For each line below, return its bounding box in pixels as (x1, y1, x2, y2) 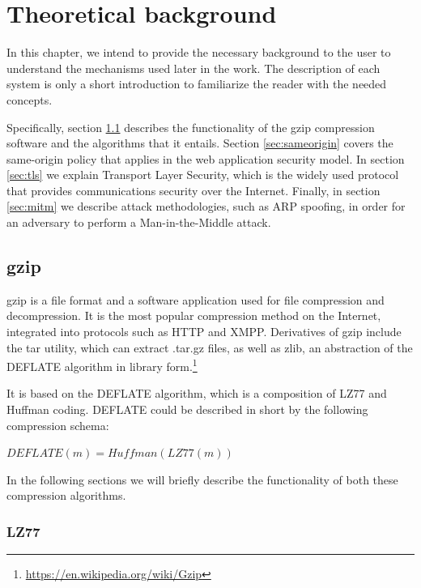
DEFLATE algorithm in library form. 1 (6, 356, 198, 374)
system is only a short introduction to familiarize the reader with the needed (6, 75, 387, 92)
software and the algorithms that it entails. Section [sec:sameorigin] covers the (6, 134, 393, 151)
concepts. (6, 91, 53, 108)
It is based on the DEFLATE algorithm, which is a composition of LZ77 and (6, 385, 387, 402)
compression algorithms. (6, 487, 126, 504)
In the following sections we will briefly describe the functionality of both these (6, 471, 398, 488)
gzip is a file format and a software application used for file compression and (6, 291, 385, 308)
